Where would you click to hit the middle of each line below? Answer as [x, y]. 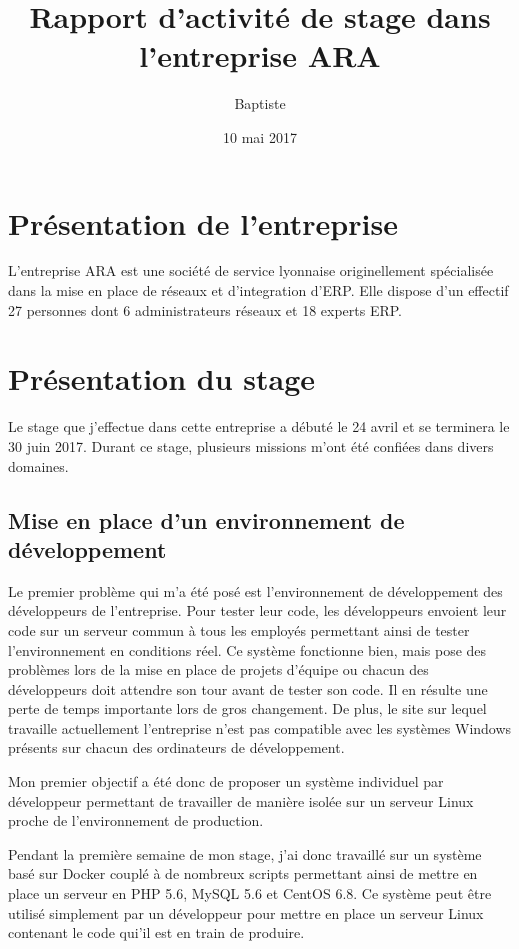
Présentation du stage [162, 378]
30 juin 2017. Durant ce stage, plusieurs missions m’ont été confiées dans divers [251, 445]
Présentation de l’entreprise [203, 222]
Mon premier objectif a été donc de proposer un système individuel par [226, 781]
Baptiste [260, 103]
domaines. [38, 465]
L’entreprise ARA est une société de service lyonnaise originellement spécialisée [251, 270]
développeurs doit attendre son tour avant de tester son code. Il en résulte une [248, 688]
